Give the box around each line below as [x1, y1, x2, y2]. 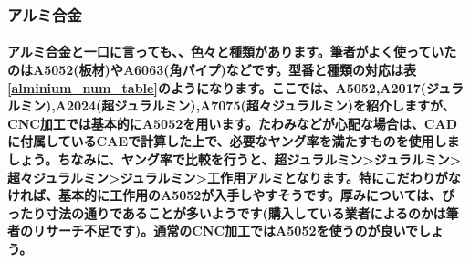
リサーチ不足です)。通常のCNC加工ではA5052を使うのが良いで [32, 221, 419, 240]
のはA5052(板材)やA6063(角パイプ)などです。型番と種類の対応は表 [7, 60, 417, 79]
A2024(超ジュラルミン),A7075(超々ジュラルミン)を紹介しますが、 [55, 96, 455, 115]
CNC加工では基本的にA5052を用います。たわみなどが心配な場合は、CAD [7, 113, 457, 132]
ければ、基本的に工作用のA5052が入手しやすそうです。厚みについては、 [7, 185, 443, 205]
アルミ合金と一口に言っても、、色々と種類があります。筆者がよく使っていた [7, 42, 457, 61]
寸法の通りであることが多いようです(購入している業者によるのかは [45, 203, 446, 222]
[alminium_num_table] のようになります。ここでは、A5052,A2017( [7, 78, 426, 97]
